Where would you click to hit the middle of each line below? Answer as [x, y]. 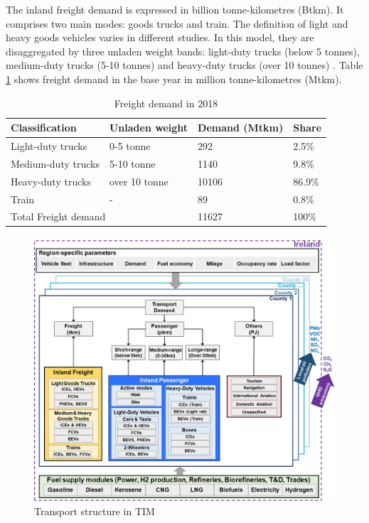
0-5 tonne [130, 146]
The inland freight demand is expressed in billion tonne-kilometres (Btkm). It [175, 9]
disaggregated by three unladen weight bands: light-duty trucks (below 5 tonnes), [183, 51]
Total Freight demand [58, 216]
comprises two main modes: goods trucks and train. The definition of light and [177, 23]
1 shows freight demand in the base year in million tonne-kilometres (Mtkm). [174, 79]
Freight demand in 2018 [166, 103]
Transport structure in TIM [95, 511]
